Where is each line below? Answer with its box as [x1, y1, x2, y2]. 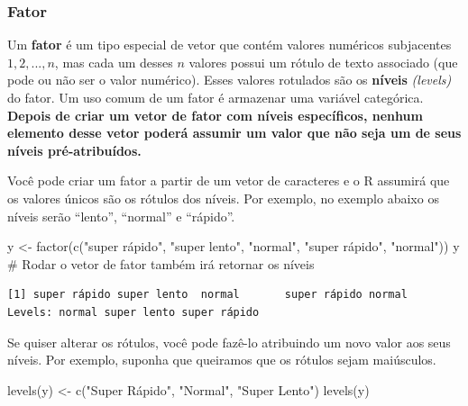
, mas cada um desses [54, 52, 173, 71]
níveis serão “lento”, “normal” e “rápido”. [7, 206, 235, 225]
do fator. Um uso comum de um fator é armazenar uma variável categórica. [7, 88, 424, 106]
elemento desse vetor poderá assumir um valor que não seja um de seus [7, 123, 462, 142]
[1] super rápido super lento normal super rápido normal [7, 288, 408, 302]
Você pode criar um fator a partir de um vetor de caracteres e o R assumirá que [7, 171, 450, 190]
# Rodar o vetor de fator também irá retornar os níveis [7, 254, 315, 273]
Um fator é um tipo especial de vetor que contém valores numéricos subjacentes [7, 35, 452, 54]
